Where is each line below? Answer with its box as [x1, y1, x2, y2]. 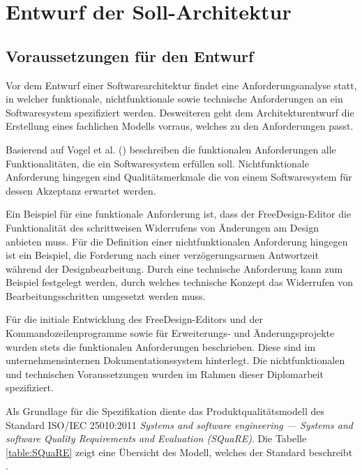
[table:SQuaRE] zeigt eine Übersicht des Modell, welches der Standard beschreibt [6, 444, 353, 459]
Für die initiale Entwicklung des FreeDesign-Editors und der [6, 312, 263, 326]
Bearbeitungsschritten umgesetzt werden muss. [6, 288, 206, 303]
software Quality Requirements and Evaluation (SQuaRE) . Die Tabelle [6, 431, 307, 446]
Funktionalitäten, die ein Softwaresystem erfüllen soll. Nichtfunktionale [6, 156, 309, 170]
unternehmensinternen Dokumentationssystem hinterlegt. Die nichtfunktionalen [6, 353, 345, 368]
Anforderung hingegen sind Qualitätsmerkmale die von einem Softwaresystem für [6, 169, 352, 184]
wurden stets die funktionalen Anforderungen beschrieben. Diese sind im [6, 339, 316, 354]
